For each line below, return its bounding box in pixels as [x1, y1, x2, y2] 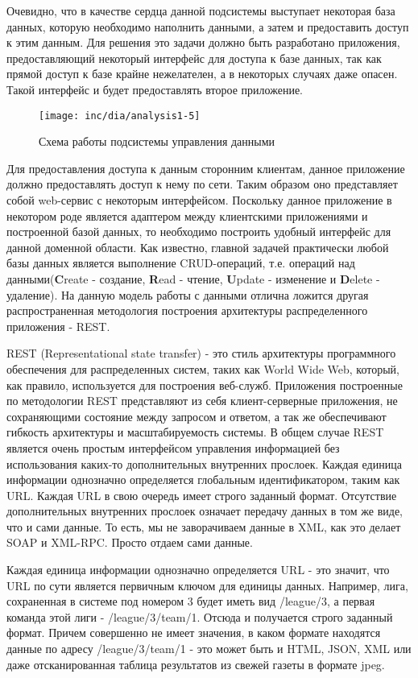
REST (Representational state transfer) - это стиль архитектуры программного [6, 345, 396, 362]
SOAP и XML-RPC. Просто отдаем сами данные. [6, 534, 253, 551]
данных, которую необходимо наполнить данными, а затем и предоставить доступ [6, 18, 409, 35]
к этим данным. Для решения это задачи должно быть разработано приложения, [6, 34, 400, 51]
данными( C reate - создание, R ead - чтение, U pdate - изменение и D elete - [6, 270, 380, 287]
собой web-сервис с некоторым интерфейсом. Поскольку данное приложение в [6, 192, 392, 208]
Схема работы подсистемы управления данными [39, 133, 275, 150]
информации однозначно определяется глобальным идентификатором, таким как [6, 471, 400, 488]
